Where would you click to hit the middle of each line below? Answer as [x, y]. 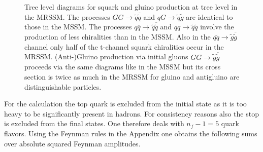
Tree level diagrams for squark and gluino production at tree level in [131, 7]
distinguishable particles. [63, 86]
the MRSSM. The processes [67, 16]
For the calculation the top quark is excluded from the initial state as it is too [125, 104]
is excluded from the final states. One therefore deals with [94, 123]
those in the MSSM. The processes [78, 27]
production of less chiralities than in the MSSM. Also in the [118, 37]
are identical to [209, 16]
